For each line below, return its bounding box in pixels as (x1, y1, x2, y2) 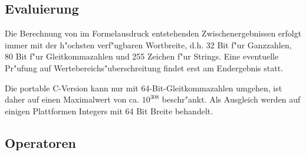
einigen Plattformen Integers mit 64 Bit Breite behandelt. (5, 104, 213, 117)
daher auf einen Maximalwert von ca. (5, 93, 139, 105)
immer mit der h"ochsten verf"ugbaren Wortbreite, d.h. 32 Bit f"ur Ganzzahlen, (5, 38, 292, 51)
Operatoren (5, 133, 76, 151)
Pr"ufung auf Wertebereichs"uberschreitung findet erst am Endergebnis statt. (5, 61, 284, 74)
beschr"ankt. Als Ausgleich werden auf (162, 93, 301, 105)
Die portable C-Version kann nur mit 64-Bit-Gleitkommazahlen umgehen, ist (5, 81, 282, 94)
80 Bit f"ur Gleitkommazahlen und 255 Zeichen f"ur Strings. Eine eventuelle (5, 50, 279, 62)
